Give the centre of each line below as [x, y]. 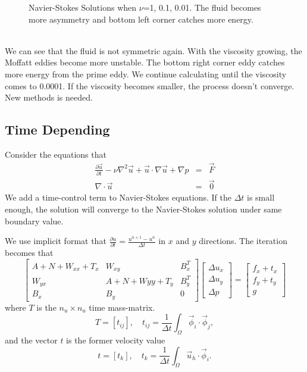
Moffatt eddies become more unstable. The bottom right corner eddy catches [145, 62]
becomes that [29, 253]
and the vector [31, 340]
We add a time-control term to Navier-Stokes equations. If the [118, 197]
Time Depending [57, 129]
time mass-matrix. [122, 307]
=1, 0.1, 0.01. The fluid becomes [202, 7]
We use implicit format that [56, 241]
